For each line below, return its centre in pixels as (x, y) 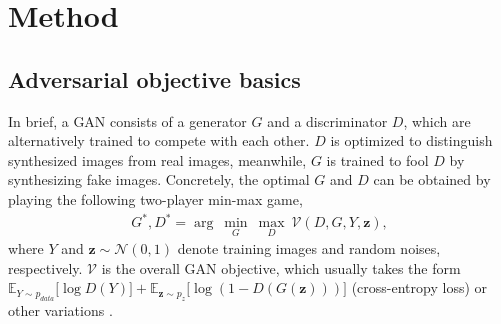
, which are (437, 120)
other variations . (60, 309)
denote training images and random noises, (309, 248)
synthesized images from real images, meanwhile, (157, 159)
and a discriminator (327, 120)
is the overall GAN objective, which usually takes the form (281, 267)
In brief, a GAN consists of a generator (127, 120)
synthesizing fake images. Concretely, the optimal (159, 179)
